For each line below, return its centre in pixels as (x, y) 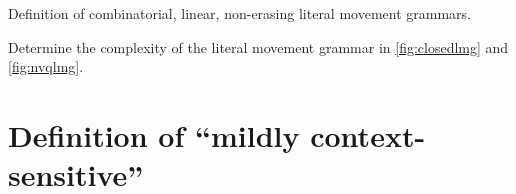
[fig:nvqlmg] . (46, 66)
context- (368, 134)
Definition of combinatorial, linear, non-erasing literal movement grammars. (239, 13)
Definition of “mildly (154, 134)
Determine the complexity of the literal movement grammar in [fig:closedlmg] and (258, 46)
